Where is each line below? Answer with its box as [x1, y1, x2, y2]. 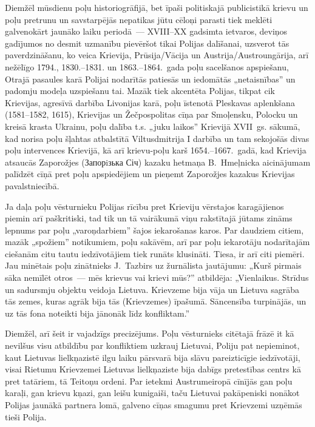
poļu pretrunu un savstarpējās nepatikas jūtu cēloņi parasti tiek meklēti [5, 13, 273, 25]
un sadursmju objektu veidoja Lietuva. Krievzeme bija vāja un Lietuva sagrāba [5, 283, 299, 295]
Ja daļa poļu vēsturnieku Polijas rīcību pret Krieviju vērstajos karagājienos [5, 200, 284, 212]
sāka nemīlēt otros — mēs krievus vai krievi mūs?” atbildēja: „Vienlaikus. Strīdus [5, 271, 309, 284]
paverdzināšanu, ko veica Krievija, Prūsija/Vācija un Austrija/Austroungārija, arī [5, 49, 309, 61]
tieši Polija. [5, 410, 47, 423]
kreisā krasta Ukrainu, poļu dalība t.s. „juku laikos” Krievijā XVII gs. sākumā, [5, 119, 300, 132]
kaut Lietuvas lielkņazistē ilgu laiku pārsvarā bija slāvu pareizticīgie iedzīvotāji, [5, 351, 300, 363]
